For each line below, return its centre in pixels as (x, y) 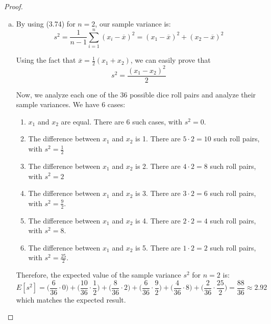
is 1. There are (158, 139)
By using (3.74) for (46, 23)
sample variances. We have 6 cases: (71, 104)
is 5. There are (158, 247)
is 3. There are (158, 193)
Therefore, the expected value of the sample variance (98, 275)
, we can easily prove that (170, 60)
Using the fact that (46, 60)
